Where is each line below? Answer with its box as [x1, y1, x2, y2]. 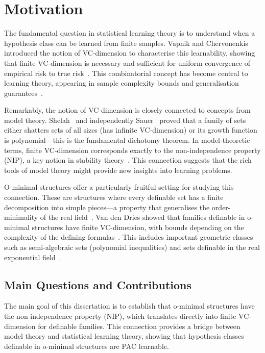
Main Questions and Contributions [4, 276, 192, 292]
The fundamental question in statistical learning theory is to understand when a [4, 28, 255, 38]
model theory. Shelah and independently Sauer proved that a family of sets [4, 114, 246, 125]
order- [211, 201, 231, 212]
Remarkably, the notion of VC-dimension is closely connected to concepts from [4, 105, 251, 115]
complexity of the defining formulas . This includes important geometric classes [4, 232, 253, 242]
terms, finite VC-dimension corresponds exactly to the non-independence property [4, 144, 261, 155]
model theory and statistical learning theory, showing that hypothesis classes [4, 331, 244, 341]
